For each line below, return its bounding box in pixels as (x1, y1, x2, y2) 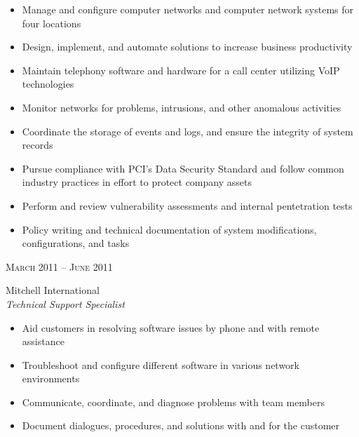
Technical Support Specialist (6, 296, 125, 311)
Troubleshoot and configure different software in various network (22, 357, 300, 372)
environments (22, 371, 80, 386)
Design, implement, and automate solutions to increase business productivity (22, 39, 353, 54)
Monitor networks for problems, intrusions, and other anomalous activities (22, 100, 341, 114)
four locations (22, 15, 81, 30)
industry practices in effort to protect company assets (22, 175, 252, 189)
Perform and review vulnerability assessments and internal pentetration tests (22, 198, 353, 213)
